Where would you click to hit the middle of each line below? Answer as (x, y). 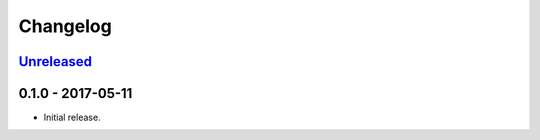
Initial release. (72, 117)
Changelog (65, 26)
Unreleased (55, 61)
